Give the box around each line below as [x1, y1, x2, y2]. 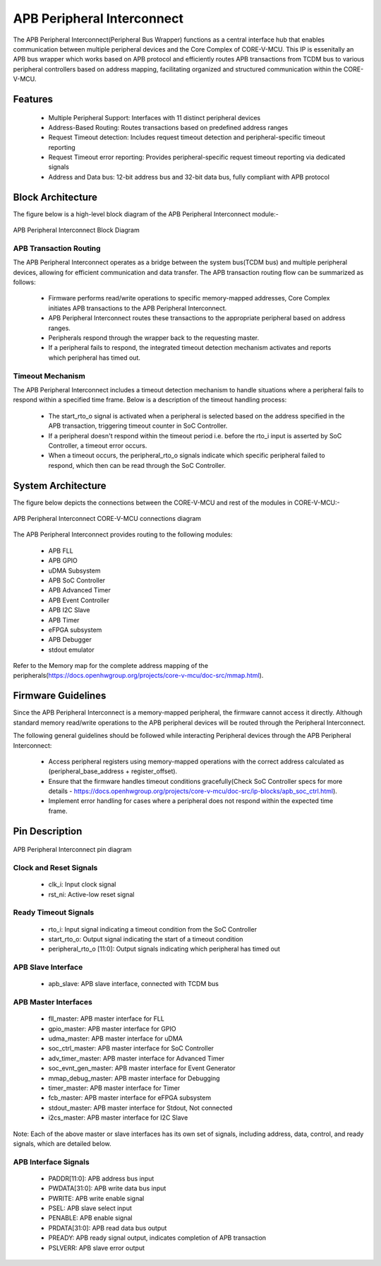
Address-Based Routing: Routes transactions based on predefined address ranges [48, 123, 289, 131]
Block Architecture [13, 191, 98, 203]
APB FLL [48, 546, 73, 555]
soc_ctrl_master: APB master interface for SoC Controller [48, 1044, 214, 1053]
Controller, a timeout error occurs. [48, 441, 147, 450]
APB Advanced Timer [48, 586, 111, 594]
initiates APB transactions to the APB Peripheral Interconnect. [48, 304, 227, 312]
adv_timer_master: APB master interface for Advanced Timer [48, 1054, 225, 1062]
